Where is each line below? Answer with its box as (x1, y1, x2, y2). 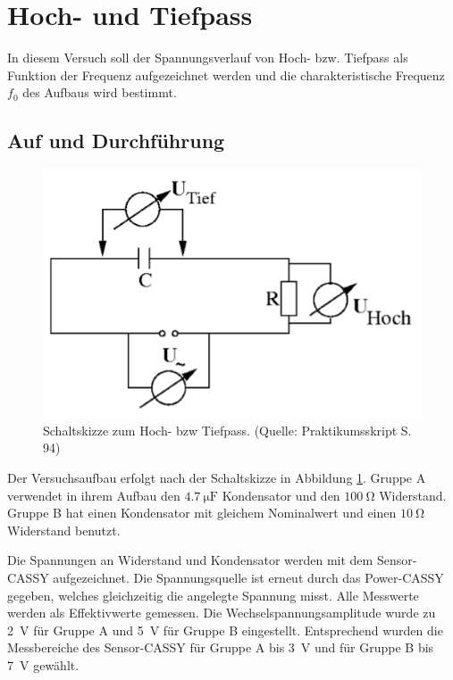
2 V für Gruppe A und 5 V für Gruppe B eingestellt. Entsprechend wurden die (7, 620, 443, 639)
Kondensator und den (222, 485, 340, 504)
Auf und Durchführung (7, 127, 225, 154)
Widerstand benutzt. (7, 520, 121, 539)
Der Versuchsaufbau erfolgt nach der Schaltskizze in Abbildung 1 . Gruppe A (7, 469, 426, 487)
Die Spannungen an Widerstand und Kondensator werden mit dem (7, 551, 373, 569)
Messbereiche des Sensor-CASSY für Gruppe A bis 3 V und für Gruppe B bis (7, 638, 434, 657)
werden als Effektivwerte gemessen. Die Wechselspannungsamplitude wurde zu (7, 603, 436, 622)
